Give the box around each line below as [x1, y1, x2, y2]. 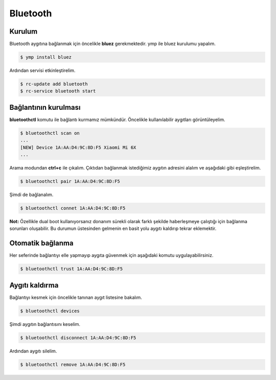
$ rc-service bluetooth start [20, 88, 96, 94]
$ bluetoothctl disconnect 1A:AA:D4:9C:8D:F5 [20, 335, 136, 341]
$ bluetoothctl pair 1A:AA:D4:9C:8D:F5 [20, 179, 120, 184]
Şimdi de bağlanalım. [9, 192, 54, 198]
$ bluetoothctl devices [20, 308, 80, 314]
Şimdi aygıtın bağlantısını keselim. [9, 321, 81, 327]
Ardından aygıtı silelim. [9, 348, 57, 354]
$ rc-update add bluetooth [20, 81, 88, 87]
